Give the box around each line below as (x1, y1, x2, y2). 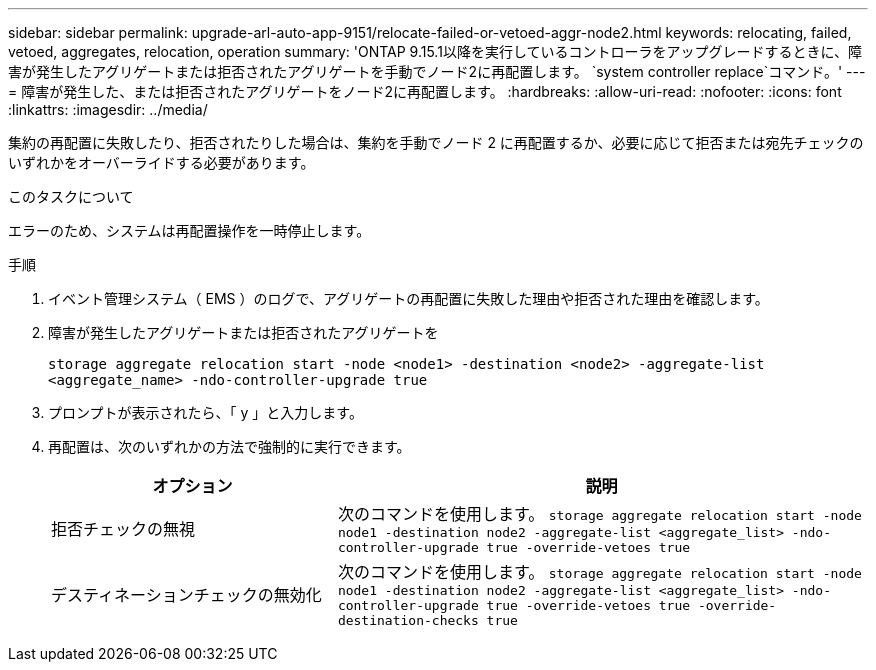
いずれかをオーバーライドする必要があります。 (8, 154, 315, 171)
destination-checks (337, 613, 479, 628)
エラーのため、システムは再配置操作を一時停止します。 (8, 222, 371, 239)
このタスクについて (8, 188, 134, 205)
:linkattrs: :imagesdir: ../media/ (8, 101, 208, 118)
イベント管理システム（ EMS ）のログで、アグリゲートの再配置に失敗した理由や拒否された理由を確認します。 (48, 290, 769, 307)
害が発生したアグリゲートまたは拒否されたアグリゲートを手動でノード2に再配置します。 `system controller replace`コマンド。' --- (8, 63, 866, 80)
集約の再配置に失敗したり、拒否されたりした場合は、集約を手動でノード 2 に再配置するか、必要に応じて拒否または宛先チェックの (8, 134, 864, 151)
